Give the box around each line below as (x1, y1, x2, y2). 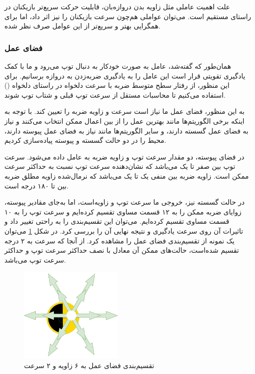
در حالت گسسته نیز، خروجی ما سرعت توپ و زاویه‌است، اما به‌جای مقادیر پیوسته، (4, 197, 245, 207)
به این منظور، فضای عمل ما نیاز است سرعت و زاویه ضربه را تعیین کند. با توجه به (4, 106, 245, 116)
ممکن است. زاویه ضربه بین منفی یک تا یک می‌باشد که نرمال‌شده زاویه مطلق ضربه (4, 170, 249, 181)
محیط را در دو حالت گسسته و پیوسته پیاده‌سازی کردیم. (4, 135, 166, 145)
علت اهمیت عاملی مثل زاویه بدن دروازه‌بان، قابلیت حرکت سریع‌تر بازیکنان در (4, 1, 230, 11)
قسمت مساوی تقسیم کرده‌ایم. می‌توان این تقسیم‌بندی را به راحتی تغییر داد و (4, 216, 229, 226)
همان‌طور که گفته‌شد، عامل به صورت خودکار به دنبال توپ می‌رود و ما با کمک (4, 61, 231, 71)
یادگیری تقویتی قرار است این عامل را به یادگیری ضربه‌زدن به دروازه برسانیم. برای (4, 70, 246, 80)
